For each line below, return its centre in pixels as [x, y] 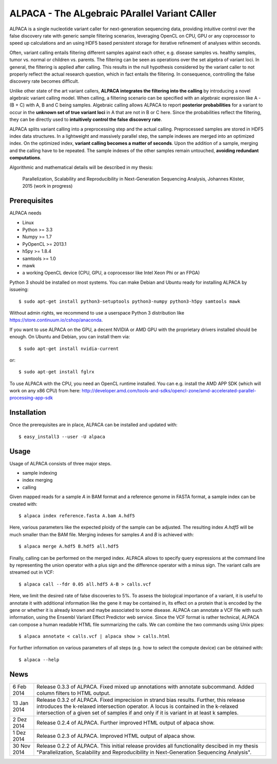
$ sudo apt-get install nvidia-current [69, 349]
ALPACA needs [25, 213]
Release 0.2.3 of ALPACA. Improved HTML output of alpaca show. [116, 736]
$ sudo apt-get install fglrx [57, 372]
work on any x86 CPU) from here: [45, 391]
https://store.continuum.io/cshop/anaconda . [56, 320]
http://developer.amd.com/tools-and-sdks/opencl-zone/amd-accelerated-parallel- [169, 391]
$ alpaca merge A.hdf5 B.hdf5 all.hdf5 [69, 547]
